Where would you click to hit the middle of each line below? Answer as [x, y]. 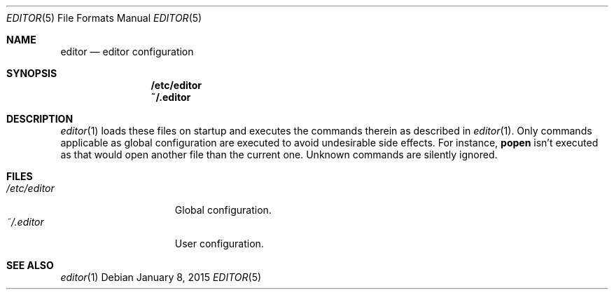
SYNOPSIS [32, 73]
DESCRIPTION [40, 119]
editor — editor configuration [127, 52]
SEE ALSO [30, 265]
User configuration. [219, 243]
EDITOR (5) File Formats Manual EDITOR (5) [104, 18]
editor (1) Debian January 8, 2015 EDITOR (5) [161, 277]
